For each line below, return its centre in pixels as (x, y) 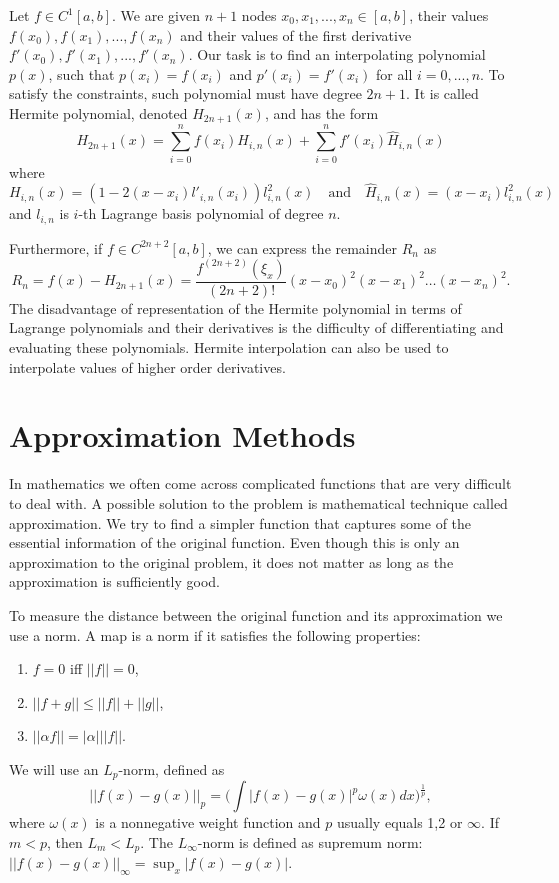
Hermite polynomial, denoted (98, 112)
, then (65, 841)
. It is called (442, 93)
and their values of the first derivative (296, 34)
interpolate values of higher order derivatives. (147, 366)
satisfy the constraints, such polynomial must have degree (185, 93)
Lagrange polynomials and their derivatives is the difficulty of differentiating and (256, 327)
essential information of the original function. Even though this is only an (234, 542)
